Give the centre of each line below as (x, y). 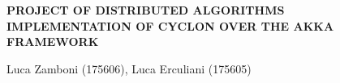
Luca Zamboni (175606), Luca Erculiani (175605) (129, 68)
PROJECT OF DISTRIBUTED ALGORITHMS (146, 10)
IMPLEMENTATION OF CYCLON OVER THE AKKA (170, 25)
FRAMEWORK (53, 41)
